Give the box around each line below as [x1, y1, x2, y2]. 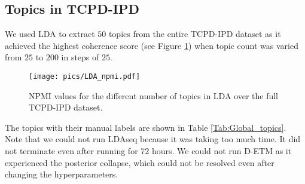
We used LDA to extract [5, 27, 95, 40]
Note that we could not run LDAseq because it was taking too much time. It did [5, 133, 301, 145]
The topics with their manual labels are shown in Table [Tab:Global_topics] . [5, 121, 286, 133]
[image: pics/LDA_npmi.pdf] [29, 72, 141, 81]
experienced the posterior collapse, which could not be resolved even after [5, 156, 274, 168]
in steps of [61, 51, 99, 63]
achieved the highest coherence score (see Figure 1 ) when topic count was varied [5, 39, 298, 51]
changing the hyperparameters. [5, 168, 118, 180]
